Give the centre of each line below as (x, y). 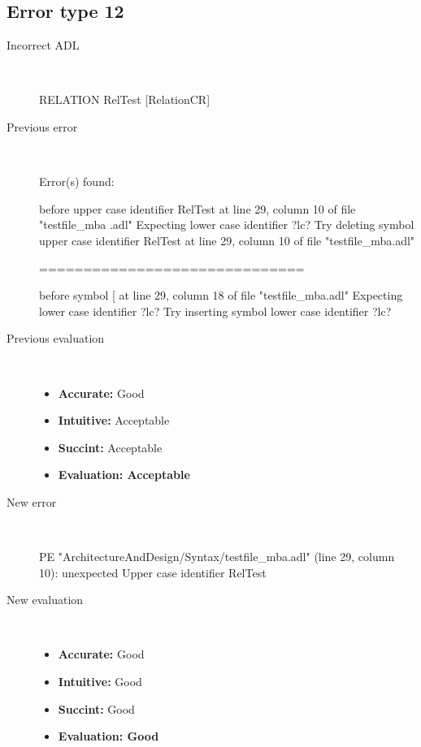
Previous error (42, 126)
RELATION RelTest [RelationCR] (125, 99)
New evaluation (45, 600)
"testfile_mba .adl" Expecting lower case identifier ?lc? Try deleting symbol (227, 225)
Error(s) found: (77, 181)
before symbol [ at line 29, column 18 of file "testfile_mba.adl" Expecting (221, 295)
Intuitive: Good (100, 682)
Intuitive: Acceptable (114, 420)
